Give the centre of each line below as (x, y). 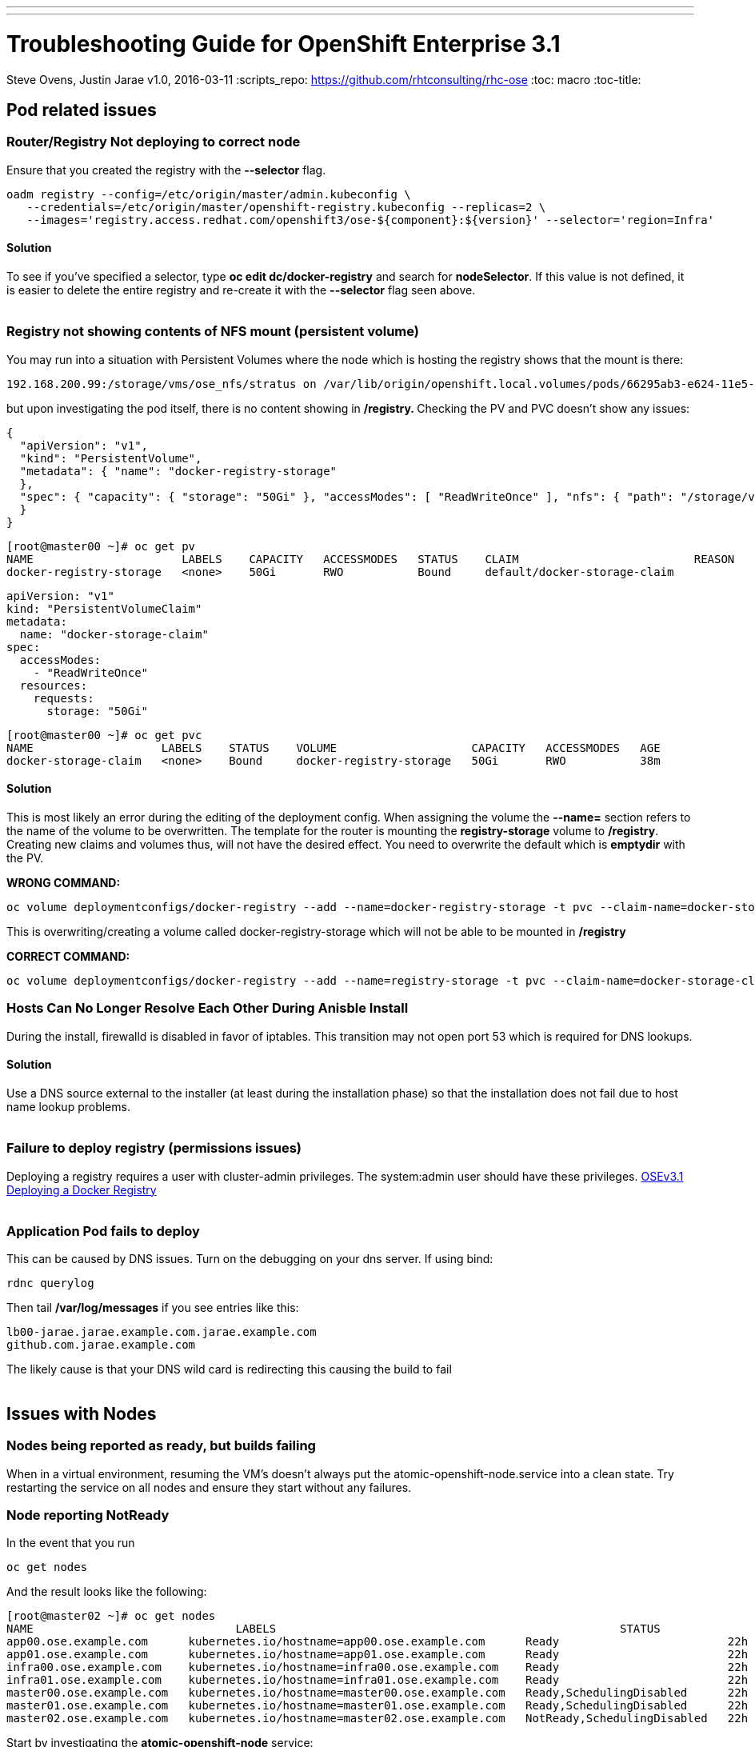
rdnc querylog (50, 1283)
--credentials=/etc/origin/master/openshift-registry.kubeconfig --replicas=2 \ (286, 207)
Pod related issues (82, 110)
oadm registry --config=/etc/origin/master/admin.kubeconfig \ (209, 194)
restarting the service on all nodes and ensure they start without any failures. (209, 1487)
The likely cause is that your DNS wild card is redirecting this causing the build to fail (229, 1369)
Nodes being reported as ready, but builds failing (161, 1446)
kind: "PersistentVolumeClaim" (104, 608)
